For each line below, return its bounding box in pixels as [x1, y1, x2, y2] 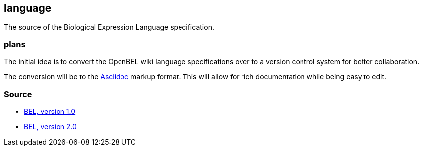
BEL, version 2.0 [24, 122, 77, 131]
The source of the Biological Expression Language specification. [4, 23, 214, 32]
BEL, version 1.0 [24, 107, 76, 115]
